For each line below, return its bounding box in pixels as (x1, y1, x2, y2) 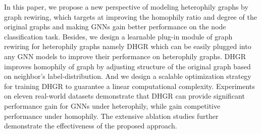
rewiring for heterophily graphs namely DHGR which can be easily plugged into (4, 41, 251, 52)
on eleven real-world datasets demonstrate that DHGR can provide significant (4, 91, 245, 101)
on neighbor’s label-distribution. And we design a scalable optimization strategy (4, 71, 251, 81)
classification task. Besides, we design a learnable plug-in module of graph (4, 31, 233, 41)
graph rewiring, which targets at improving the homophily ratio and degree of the (4, 11, 257, 22)
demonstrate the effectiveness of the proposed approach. (4, 120, 177, 131)
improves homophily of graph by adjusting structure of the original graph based (4, 61, 251, 71)
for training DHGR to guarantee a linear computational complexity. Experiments (4, 80, 255, 91)
